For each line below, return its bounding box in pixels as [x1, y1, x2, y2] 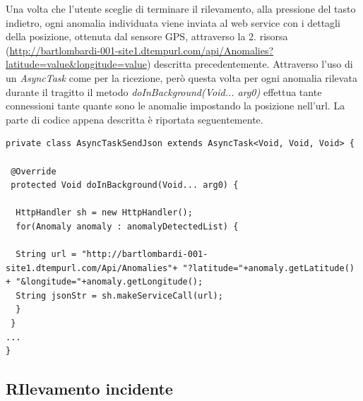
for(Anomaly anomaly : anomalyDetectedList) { [16, 221, 239, 232]
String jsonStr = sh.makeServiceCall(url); [16, 290, 223, 301]
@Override [11, 166, 56, 176]
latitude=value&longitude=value [6, 56, 147, 71]
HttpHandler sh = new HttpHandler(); [16, 208, 193, 218]
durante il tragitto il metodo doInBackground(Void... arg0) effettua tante [6, 84, 322, 99]
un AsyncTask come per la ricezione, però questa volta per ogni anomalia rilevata [6, 70, 357, 85]
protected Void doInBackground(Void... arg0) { [11, 180, 239, 191]
